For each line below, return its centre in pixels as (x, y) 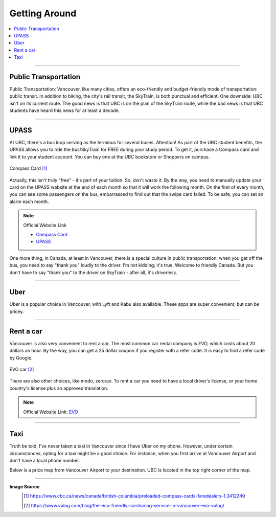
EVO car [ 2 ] (22, 369)
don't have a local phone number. (45, 461)
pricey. (17, 311)
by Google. (21, 357)
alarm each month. (29, 201)
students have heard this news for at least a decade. (65, 110)
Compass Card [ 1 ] (28, 168)
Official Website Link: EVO (51, 412)
